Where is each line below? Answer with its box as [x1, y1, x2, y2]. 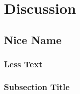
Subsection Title [4, 80, 70, 93]
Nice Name [4, 32, 62, 47]
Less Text [4, 58, 43, 70]
